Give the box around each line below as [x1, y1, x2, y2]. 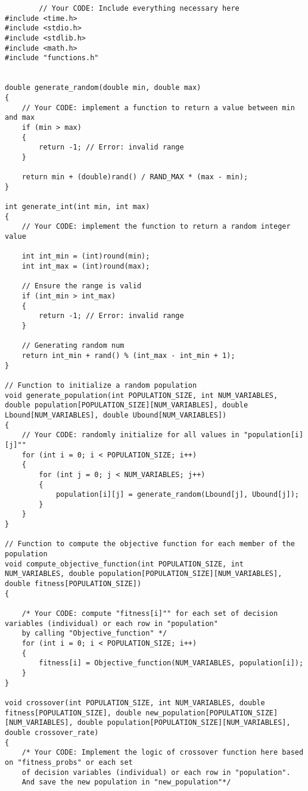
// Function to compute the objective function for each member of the [5, 540, 295, 549]
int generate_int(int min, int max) [5, 203, 150, 211]
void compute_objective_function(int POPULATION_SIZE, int [5, 559, 244, 568]
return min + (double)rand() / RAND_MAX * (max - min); [21, 173, 248, 182]
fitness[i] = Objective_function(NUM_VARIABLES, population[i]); [39, 659, 304, 668]
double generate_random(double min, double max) [5, 83, 201, 92]
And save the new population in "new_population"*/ [21, 778, 231, 787]
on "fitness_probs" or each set [5, 758, 133, 767]
